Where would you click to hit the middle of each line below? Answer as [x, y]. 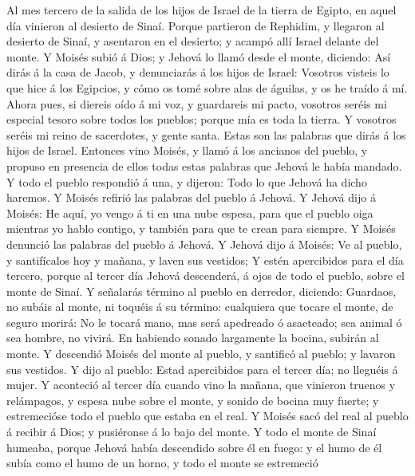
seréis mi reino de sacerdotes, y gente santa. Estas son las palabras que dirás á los [206, 134]
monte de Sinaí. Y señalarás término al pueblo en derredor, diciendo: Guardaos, [202, 291]
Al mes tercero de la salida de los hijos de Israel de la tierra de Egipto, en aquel [202, 10]
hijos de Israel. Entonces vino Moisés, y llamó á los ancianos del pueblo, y [187, 150]
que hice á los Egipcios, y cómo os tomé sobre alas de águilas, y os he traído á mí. [207, 87]
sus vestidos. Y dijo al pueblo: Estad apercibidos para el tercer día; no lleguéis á [202, 369]
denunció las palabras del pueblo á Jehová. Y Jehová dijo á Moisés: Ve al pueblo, [204, 244]
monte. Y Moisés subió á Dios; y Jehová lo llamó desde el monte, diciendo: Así [199, 56]
